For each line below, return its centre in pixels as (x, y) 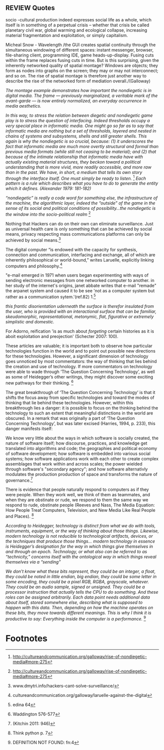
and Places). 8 (20, 516)
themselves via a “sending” (33, 562)
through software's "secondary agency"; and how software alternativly (77, 469)
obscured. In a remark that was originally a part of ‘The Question (70, 418)
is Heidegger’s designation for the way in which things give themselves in (79, 546)
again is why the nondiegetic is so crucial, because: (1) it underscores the (80, 141)
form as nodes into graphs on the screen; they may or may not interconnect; (82, 71)
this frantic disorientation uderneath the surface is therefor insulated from (80, 306)
